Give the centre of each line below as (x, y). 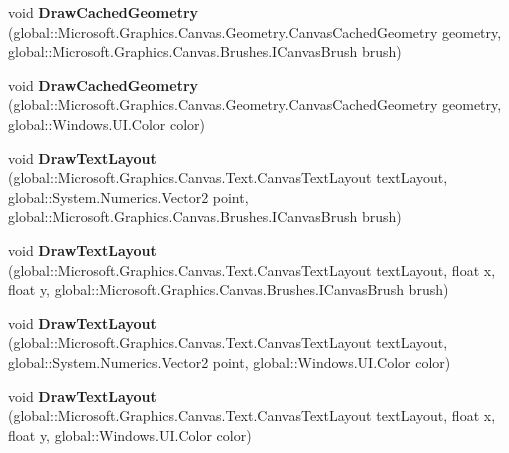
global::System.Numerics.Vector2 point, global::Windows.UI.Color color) (229, 361)
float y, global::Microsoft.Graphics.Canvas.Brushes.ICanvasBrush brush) (228, 289)
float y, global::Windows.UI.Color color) (130, 434)
